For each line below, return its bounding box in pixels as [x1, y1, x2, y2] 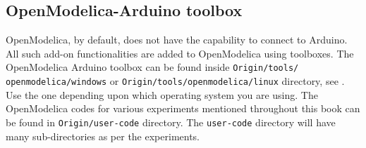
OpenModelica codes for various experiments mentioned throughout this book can [6, 101, 360, 116]
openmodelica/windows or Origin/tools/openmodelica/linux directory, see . [6, 74, 345, 88]
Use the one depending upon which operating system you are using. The [6, 87, 318, 102]
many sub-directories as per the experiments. [6, 128, 200, 143]
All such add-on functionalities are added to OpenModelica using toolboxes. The [6, 46, 354, 60]
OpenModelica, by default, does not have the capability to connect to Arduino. [6, 32, 348, 47]
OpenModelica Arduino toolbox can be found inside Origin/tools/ [6, 60, 299, 74]
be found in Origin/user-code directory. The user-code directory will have [6, 114, 336, 129]
